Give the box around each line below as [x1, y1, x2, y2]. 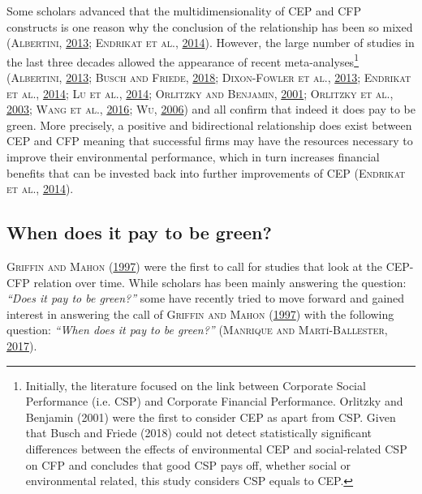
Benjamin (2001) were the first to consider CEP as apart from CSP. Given [25, 408, 396, 425]
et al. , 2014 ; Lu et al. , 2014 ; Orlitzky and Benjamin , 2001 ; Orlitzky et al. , [6, 84, 394, 101]
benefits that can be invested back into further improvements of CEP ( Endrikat [6, 164, 406, 181]
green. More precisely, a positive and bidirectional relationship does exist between [6, 116, 412, 133]
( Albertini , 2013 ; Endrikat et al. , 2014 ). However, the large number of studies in [6, 34, 415, 51]
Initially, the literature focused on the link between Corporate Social [25, 376, 366, 393]
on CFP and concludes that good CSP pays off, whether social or [25, 456, 351, 473]
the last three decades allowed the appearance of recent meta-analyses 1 [6, 50, 359, 70]
